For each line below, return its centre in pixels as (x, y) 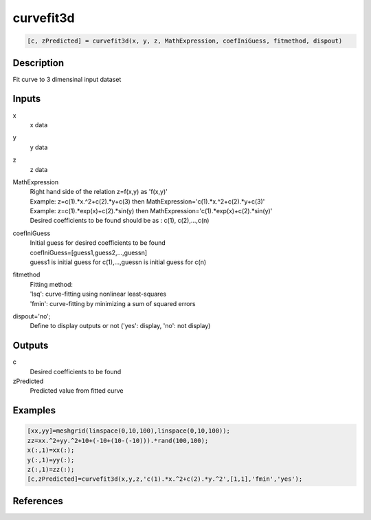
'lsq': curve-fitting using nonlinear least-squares (98, 294)
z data (39, 169)
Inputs (27, 99)
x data (39, 124)
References (38, 501)
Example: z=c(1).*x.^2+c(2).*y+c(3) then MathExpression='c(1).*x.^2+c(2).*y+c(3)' (147, 201)
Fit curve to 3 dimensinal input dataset (67, 79)
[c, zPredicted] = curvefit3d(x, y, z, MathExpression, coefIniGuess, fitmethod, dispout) (185, 41)
